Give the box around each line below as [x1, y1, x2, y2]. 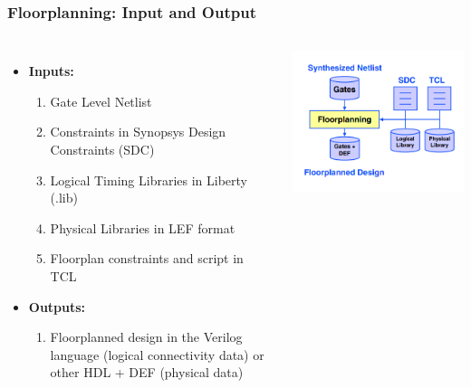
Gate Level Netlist [50, 91, 152, 110]
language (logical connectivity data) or [50, 345, 264, 364]
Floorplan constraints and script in [50, 249, 244, 268]
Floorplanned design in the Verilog [50, 327, 243, 346]
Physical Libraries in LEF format [50, 218, 235, 237]
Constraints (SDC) [50, 140, 155, 158]
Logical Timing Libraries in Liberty [50, 170, 247, 189]
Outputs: [28, 297, 86, 316]
